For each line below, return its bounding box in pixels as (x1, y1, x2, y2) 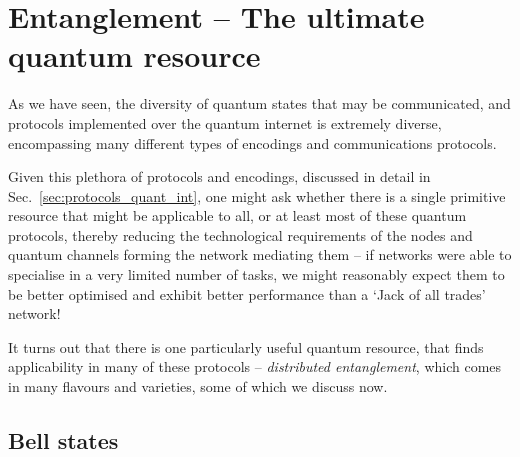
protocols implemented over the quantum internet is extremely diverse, (8, 112, 442, 133)
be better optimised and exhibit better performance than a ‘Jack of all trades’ (8, 283, 486, 304)
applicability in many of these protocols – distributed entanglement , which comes (8, 356, 502, 377)
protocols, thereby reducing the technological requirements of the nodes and (8, 224, 473, 245)
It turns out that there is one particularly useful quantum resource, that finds (8, 336, 484, 357)
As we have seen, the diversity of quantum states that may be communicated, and (8, 93, 511, 114)
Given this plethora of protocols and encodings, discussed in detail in (8, 166, 431, 187)
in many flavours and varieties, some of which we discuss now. (8, 376, 388, 397)
